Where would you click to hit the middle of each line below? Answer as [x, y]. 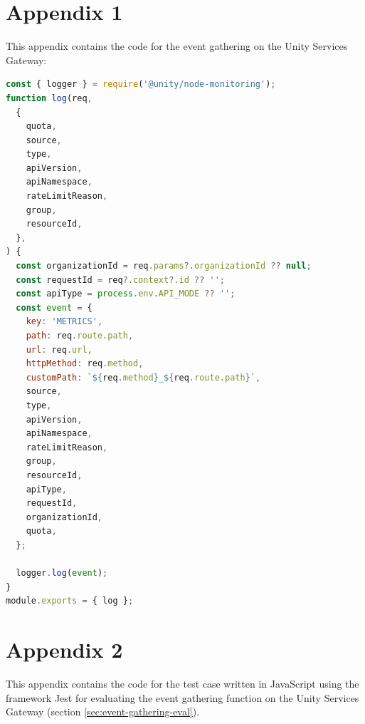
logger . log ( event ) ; [62, 573]
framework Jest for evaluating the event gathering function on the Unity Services [182, 697]
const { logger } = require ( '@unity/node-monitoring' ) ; [141, 84]
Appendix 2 [64, 650]
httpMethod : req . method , [85, 364]
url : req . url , [59, 350]
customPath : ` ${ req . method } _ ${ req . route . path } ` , [143, 377]
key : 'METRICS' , [64, 322]
